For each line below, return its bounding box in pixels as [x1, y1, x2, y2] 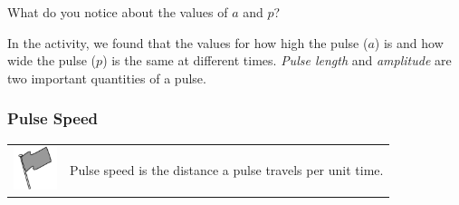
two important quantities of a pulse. [7, 68, 206, 87]
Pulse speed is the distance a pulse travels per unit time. [70, 160, 384, 179]
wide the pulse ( [7, 51, 97, 70]
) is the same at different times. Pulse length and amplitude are [102, 51, 452, 70]
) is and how [374, 33, 444, 52]
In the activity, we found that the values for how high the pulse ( [7, 33, 368, 52]
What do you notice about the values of [7, 3, 228, 21]
